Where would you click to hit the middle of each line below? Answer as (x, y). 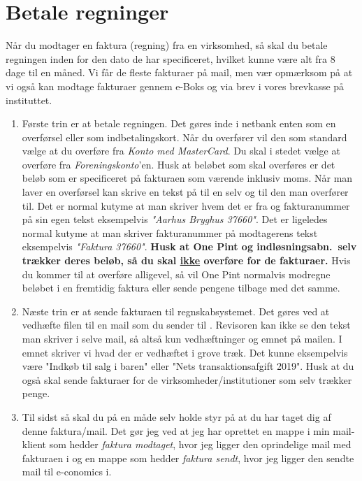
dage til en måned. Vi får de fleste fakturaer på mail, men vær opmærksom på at (179, 72)
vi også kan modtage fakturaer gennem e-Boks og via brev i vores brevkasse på (175, 86)
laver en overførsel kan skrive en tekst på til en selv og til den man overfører (185, 192)
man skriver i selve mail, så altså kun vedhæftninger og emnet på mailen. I (182, 338)
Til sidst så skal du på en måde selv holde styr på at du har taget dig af (176, 416)
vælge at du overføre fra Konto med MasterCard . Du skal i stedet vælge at (181, 151)
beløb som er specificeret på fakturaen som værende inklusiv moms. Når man (187, 178)
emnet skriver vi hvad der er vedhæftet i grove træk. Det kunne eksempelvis (185, 352)
